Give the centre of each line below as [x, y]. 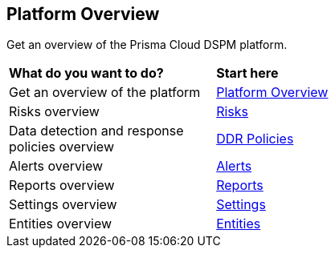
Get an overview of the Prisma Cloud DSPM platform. [147, 45]
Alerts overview [56, 166]
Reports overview [62, 185]
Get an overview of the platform [105, 93]
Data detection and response [96, 131]
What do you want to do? [86, 73]
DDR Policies [255, 139]
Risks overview [54, 112]
